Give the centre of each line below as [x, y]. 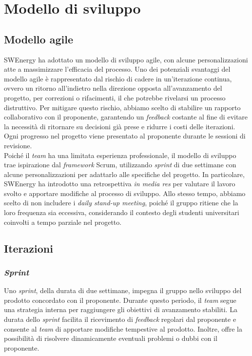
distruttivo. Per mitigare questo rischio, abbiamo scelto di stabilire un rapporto [122, 107]
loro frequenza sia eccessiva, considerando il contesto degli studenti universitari [122, 212]
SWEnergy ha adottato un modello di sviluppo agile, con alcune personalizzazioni [126, 59]
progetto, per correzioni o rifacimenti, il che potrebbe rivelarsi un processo [115, 97]
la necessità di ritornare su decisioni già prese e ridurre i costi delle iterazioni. [120, 126]
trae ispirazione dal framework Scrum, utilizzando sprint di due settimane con [120, 165]
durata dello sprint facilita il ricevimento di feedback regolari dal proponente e [120, 319]
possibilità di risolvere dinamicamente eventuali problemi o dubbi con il [111, 338]
